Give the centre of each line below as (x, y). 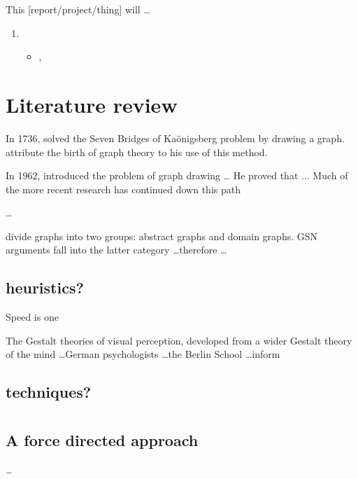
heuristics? (45, 287)
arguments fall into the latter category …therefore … (116, 250)
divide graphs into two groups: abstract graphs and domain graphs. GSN (162, 236)
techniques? (49, 392)
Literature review (92, 104)
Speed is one (32, 317)
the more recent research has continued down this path (123, 189)
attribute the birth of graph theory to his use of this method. (137, 152)
